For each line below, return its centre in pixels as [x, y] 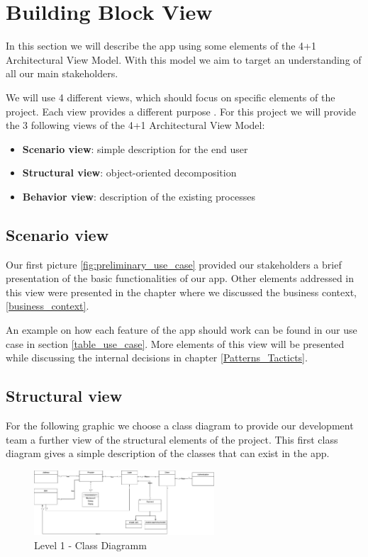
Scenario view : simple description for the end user [135, 148]
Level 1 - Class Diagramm [90, 545]
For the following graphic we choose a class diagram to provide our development [180, 426]
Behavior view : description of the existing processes [139, 196]
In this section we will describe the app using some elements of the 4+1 [161, 46]
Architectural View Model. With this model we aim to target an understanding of [184, 59]
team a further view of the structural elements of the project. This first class [172, 439]
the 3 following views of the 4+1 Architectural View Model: [135, 125]
